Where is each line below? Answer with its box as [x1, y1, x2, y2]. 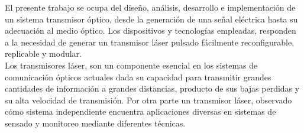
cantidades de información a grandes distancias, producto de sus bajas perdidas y [5, 82, 300, 95]
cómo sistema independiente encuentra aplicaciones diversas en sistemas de [5, 105, 276, 118]
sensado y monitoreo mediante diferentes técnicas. [5, 116, 186, 129]
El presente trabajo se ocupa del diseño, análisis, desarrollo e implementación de [5, 1, 296, 13]
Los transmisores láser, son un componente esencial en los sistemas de [5, 59, 258, 71]
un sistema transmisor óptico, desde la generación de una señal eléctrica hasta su [5, 12, 298, 25]
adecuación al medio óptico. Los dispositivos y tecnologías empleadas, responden [5, 24, 296, 37]
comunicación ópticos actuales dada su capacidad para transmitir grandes [5, 70, 271, 83]
